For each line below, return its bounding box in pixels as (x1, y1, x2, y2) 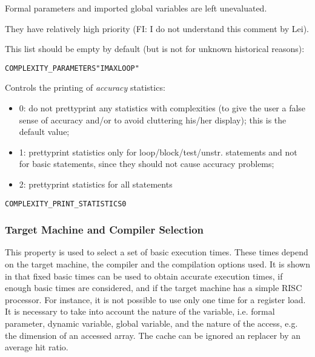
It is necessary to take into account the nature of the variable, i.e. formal (5, 305, 275, 318)
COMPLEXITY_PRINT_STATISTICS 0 (5, 199, 127, 208)
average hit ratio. (5, 341, 68, 353)
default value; (19, 125, 70, 138)
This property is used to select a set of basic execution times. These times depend (5, 246, 308, 258)
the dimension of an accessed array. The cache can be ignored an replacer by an (5, 329, 301, 341)
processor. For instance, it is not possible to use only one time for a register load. (5, 293, 306, 306)
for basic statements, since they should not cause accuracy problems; (19, 157, 274, 170)
